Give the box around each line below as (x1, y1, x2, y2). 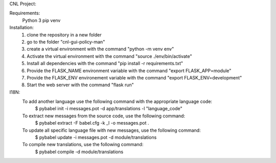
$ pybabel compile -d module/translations (35, 149, 124, 155)
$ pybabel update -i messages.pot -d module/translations (35, 134, 157, 140)
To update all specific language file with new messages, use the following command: (22, 127, 201, 133)
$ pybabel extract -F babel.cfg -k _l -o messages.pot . (35, 120, 149, 126)
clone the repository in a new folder (27, 31, 102, 38)
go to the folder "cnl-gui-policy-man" (27, 38, 105, 45)
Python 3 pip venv (22, 17, 61, 23)
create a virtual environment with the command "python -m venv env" (27, 46, 174, 52)
